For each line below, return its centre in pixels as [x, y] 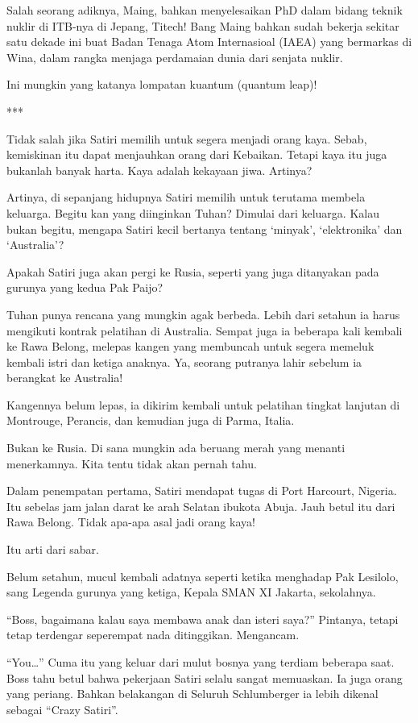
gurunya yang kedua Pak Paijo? [85, 287]
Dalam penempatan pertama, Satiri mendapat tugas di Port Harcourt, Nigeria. [202, 490]
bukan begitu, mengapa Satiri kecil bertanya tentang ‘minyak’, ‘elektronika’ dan [205, 229]
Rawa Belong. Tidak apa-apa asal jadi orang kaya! [131, 522]
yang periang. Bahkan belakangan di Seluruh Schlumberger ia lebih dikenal [192, 694]
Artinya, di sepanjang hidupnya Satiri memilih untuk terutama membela [186, 197]
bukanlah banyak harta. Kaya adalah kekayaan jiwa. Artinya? [159, 170]
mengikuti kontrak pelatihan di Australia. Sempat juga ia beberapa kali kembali [205, 330]
